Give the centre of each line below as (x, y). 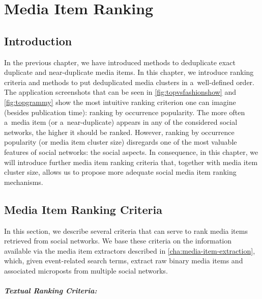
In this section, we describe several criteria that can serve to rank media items (126, 230)
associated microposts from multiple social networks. (86, 270)
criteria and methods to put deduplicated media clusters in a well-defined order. (129, 82)
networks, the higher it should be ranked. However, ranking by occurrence (119, 132)
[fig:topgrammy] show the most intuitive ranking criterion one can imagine (120, 102)
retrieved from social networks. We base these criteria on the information (118, 241)
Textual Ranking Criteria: (51, 291)
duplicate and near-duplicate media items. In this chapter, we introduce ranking (129, 72)
